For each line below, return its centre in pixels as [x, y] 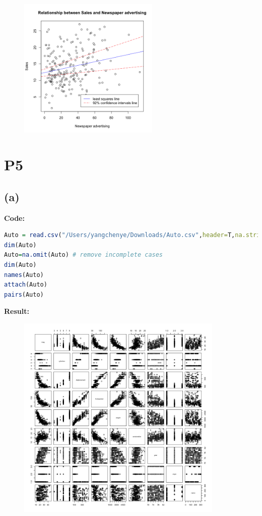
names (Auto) [24, 275]
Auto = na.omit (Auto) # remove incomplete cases [84, 255]
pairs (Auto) [24, 294]
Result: [17, 311]
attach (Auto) [26, 285]
